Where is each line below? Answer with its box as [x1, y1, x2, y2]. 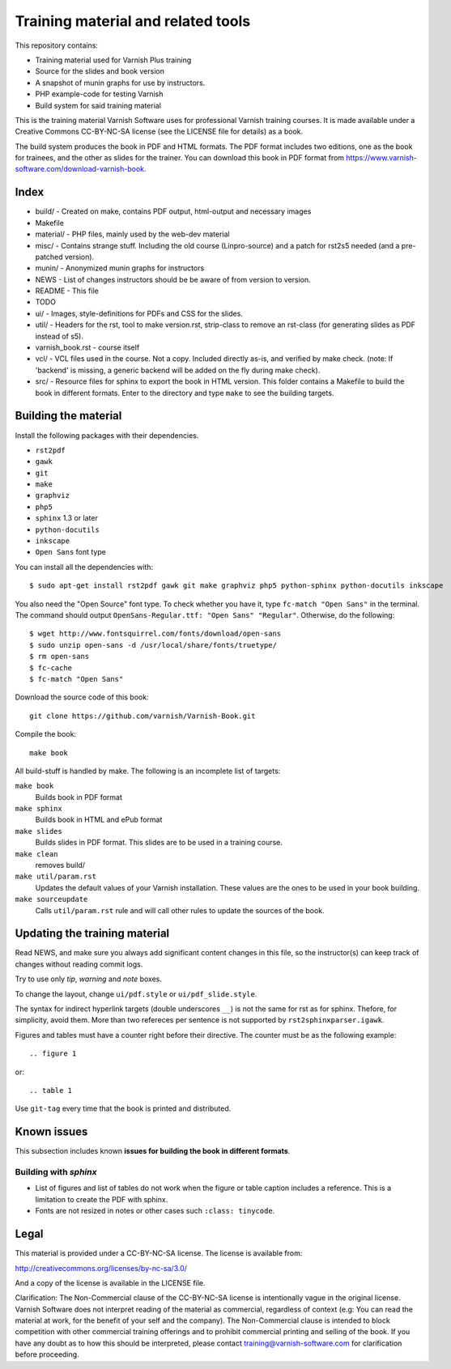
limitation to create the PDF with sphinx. [35, 1194, 168, 1204]
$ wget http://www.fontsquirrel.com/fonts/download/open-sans [29, 629, 282, 639]
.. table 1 [29, 1086, 73, 1095]
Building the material [15, 409, 122, 423]
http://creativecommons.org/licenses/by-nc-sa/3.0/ [15, 1263, 188, 1273]
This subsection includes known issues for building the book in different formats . [15, 1146, 291, 1156]
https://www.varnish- [345, 153, 417, 163]
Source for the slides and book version [35, 66, 165, 76]
